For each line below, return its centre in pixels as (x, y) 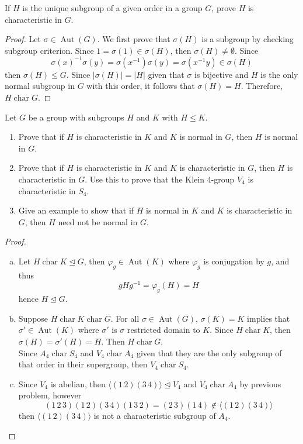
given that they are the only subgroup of (209, 352)
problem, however (50, 395)
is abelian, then (78, 383)
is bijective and (221, 74)
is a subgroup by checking (248, 39)
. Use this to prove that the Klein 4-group (160, 179)
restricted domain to (163, 330)
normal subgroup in (40, 86)
